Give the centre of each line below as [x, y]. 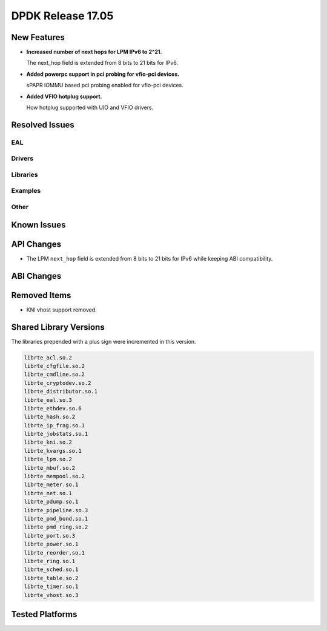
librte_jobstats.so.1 [56, 434]
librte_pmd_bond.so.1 [56, 519]
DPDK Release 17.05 [62, 16]
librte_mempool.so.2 [54, 476]
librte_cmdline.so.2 [54, 375]
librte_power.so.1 [51, 544]
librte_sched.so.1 [51, 569]
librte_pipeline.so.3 [56, 510]
